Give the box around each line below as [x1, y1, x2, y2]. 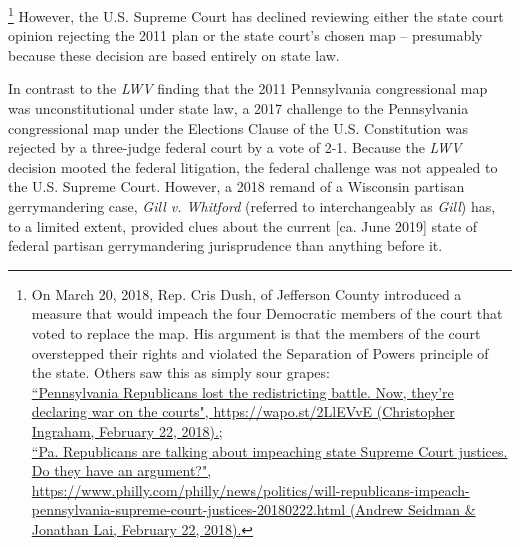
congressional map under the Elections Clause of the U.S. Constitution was [8, 117, 469, 138]
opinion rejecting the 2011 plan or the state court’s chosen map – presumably [8, 25, 483, 46]
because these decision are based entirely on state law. [8, 44, 340, 65]
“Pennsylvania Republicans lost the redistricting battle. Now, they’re [31, 381, 454, 402]
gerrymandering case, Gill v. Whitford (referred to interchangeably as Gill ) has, [8, 196, 496, 216]
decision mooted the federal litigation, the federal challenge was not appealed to [8, 156, 498, 177]
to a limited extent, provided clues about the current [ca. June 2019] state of [8, 215, 478, 236]
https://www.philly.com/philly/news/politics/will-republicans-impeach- [31, 479, 470, 500]
